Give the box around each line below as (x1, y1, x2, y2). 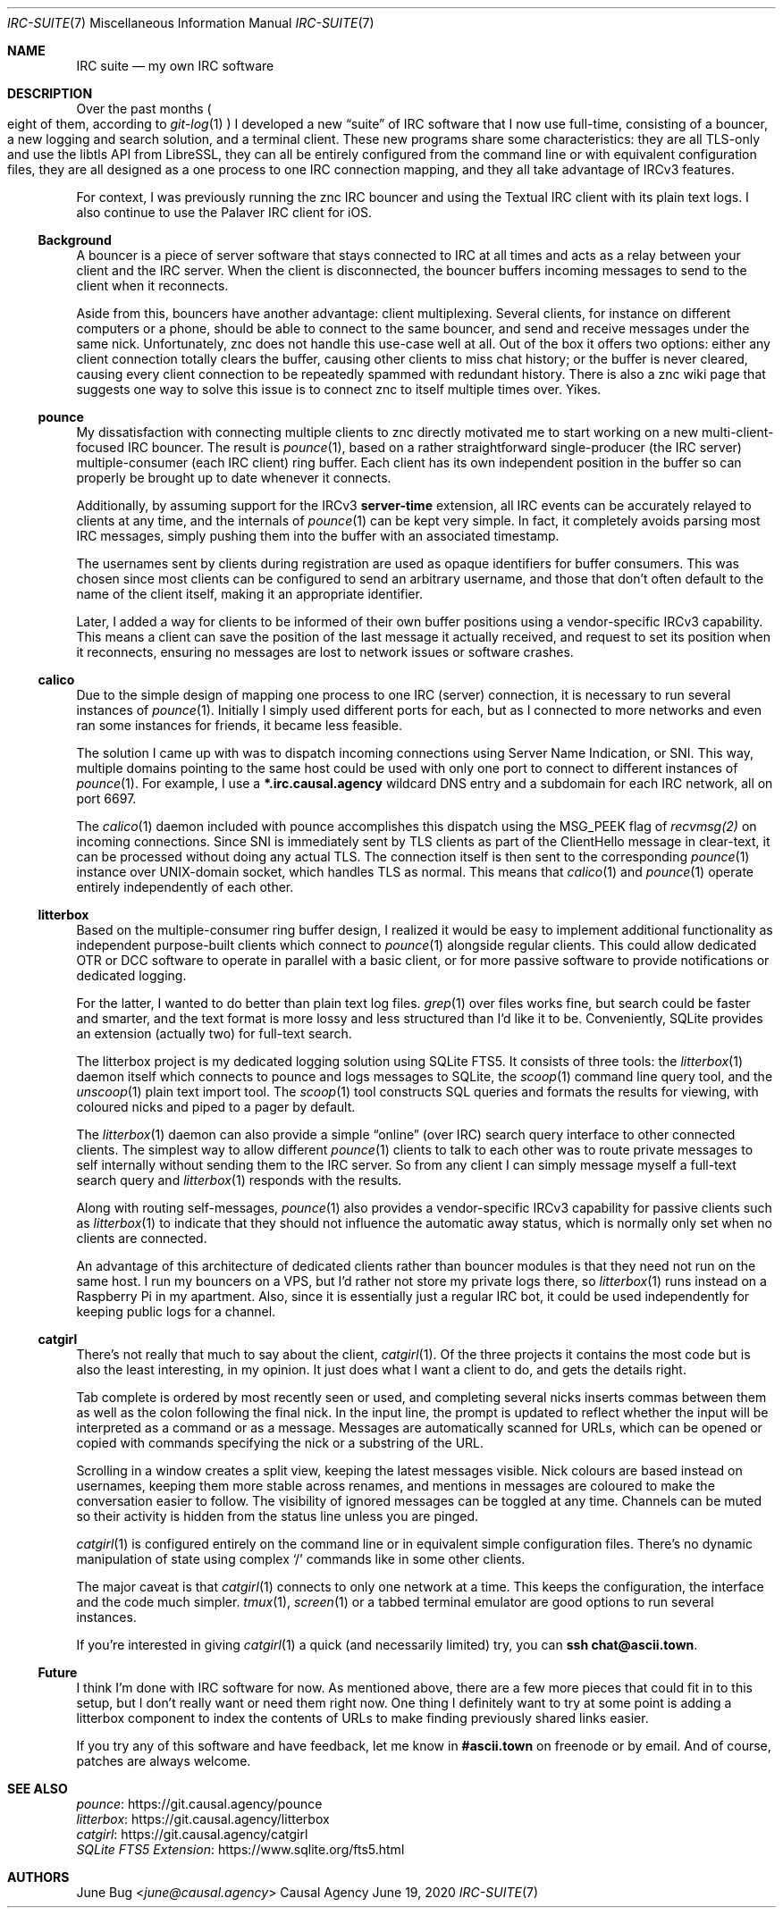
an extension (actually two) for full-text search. (76, 1026, 352, 1041)
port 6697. (76, 791, 137, 806)
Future (38, 1665, 78, 1680)
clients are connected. (76, 1230, 207, 1246)
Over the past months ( (76, 101, 212, 116)
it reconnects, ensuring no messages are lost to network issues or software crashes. (76, 644, 574, 659)
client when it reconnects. (76, 278, 229, 293)
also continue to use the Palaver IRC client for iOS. (76, 205, 373, 220)
